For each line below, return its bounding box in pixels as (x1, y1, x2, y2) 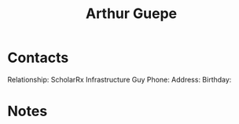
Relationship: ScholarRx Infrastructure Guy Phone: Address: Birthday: (7, 75, 232, 84)
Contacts (7, 49, 69, 67)
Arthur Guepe (85, 5, 178, 23)
